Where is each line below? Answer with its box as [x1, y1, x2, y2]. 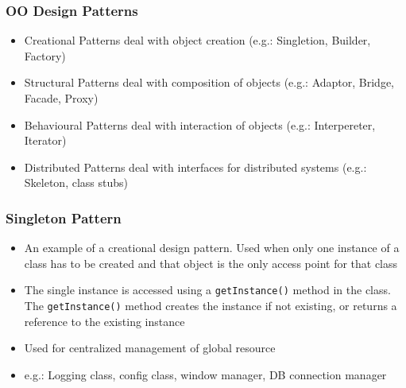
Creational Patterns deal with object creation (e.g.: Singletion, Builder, [24, 32, 371, 48]
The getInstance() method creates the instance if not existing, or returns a [24, 297, 397, 314]
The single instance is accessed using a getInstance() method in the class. [24, 281, 391, 298]
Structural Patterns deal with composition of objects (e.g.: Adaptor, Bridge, [24, 74, 394, 91]
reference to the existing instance [24, 312, 185, 329]
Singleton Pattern [6, 208, 122, 227]
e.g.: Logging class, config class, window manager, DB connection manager [24, 366, 387, 382]
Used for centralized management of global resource [24, 339, 276, 356]
